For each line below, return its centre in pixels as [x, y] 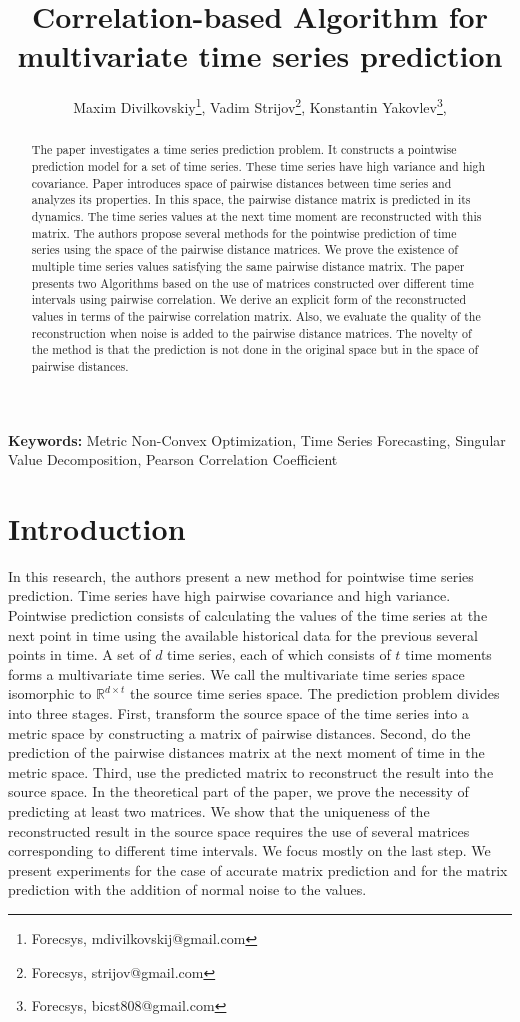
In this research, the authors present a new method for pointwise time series [241, 575]
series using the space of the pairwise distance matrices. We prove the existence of [244, 249]
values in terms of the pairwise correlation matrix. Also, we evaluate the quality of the [256, 315]
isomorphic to [50, 693]
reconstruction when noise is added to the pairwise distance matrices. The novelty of [251, 332]
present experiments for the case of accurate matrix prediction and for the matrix [258, 869]
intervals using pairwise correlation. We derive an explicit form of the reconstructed [249, 299]
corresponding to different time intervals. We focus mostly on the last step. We [249, 850]
